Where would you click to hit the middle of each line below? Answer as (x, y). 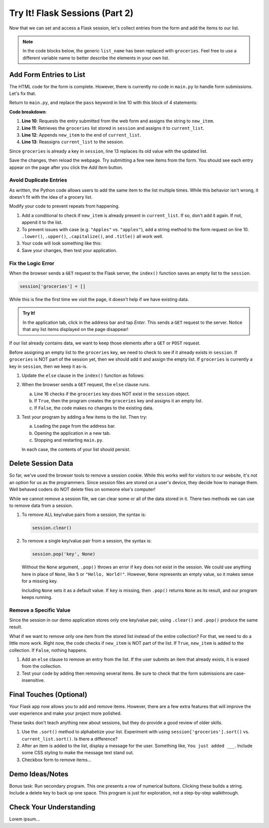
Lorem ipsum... (24, 819)
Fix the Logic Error (32, 263)
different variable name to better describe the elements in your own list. (96, 58)
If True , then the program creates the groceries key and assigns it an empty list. (118, 401)
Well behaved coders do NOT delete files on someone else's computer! (82, 490)
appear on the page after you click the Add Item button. (66, 167)
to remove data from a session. (41, 506)
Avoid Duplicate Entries (38, 180)
